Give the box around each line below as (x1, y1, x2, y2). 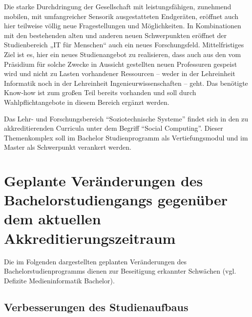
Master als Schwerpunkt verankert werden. (4, 142, 131, 152)
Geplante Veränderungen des (4, 171, 203, 191)
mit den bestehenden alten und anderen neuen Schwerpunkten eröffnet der (4, 30, 227, 40)
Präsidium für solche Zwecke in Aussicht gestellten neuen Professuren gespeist (4, 59, 237, 69)
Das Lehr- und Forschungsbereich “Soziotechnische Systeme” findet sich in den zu (4, 113, 249, 123)
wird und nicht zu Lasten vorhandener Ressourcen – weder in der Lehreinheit (4, 68, 235, 79)
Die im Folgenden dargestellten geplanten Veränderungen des (4, 256, 187, 266)
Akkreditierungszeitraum (4, 228, 176, 248)
